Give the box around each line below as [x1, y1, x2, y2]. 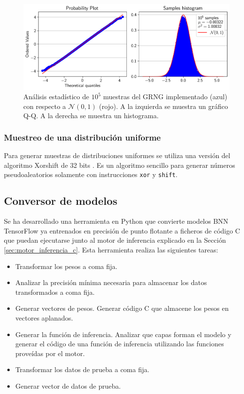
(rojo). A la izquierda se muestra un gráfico [99, 101, 228, 111]
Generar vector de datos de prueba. [15, 380, 121, 391]
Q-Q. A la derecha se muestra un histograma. [23, 110, 159, 121]
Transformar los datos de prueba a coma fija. [15, 364, 150, 375]
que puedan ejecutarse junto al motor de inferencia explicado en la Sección [4, 235, 226, 245]
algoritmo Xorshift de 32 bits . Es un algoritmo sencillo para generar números [4, 160, 235, 170]
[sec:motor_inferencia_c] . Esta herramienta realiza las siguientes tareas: [4, 244, 218, 254]
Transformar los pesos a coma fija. [15, 261, 118, 271]
